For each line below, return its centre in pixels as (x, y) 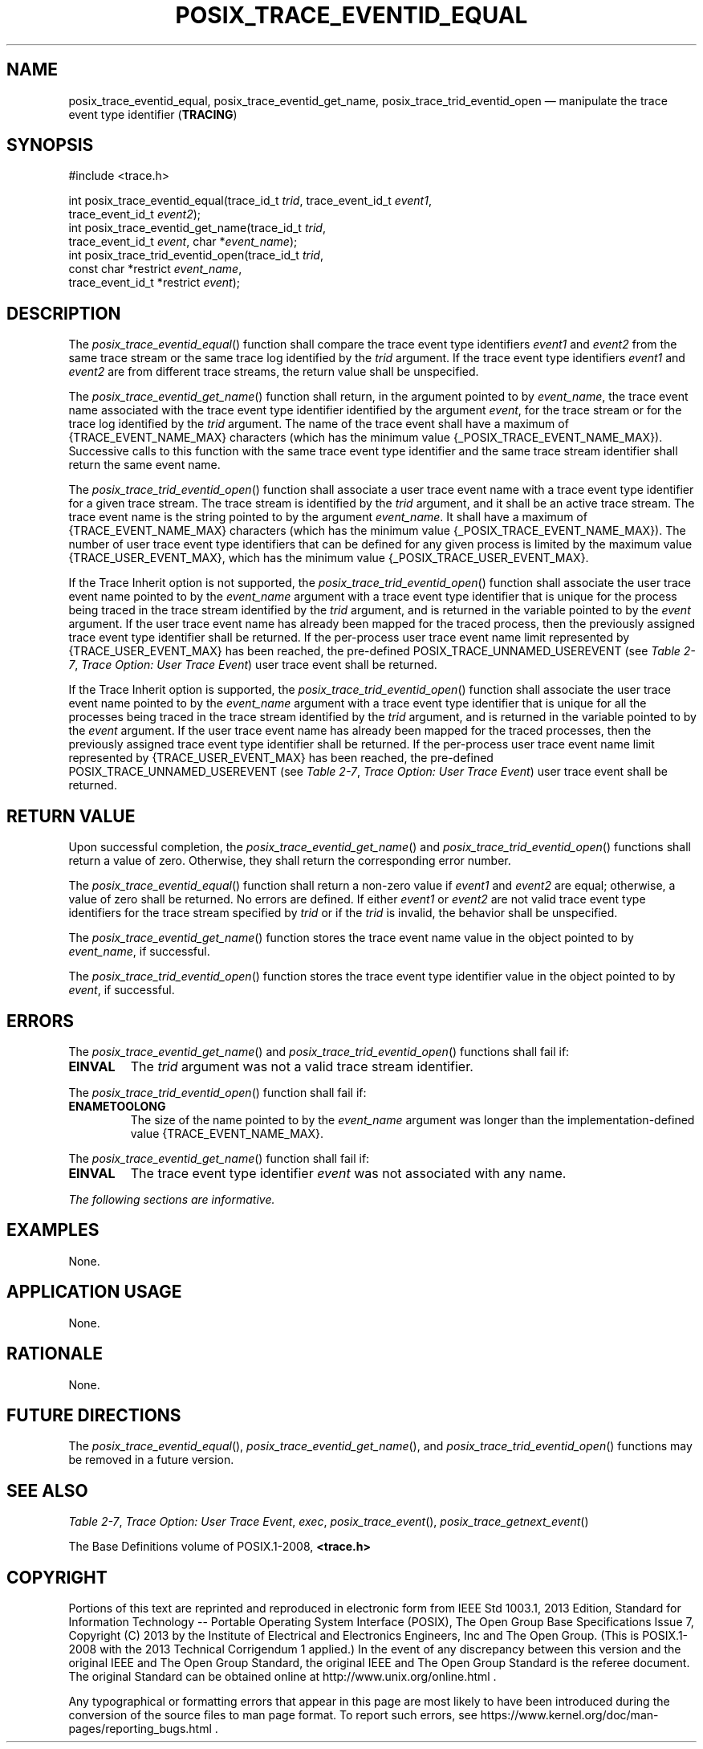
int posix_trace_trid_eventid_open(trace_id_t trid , (196, 255)
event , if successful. (122, 990)
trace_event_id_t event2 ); (135, 214)
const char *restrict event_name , (155, 269)
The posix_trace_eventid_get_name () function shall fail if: (219, 1158)
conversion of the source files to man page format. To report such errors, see (273, 1715)
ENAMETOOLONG (117, 1106)
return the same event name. (144, 465)
